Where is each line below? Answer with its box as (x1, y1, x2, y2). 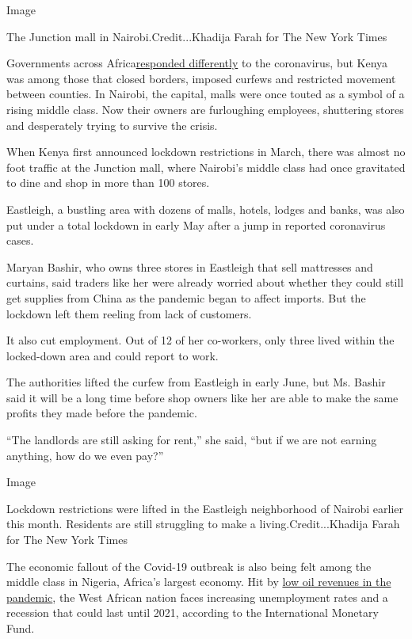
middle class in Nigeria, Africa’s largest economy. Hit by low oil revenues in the (6, 573, 391, 590)
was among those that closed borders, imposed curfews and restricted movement (6, 70, 396, 86)
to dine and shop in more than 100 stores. (6, 174, 210, 191)
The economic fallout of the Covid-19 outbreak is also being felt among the (6, 557, 372, 574)
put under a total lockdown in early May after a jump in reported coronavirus (6, 216, 386, 233)
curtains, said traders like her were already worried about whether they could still (6, 274, 404, 291)
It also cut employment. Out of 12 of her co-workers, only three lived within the (6, 332, 395, 348)
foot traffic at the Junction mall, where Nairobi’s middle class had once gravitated (6, 158, 406, 175)
